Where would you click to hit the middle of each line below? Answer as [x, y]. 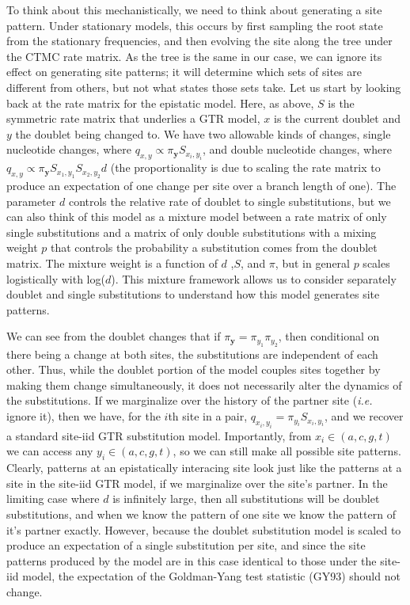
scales [376, 263]
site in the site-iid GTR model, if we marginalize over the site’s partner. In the [197, 483]
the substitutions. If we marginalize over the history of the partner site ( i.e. [190, 400]
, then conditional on [329, 336]
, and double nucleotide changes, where [297, 149]
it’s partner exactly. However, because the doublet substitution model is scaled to [204, 529]
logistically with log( [56, 278]
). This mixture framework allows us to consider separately [254, 278]
